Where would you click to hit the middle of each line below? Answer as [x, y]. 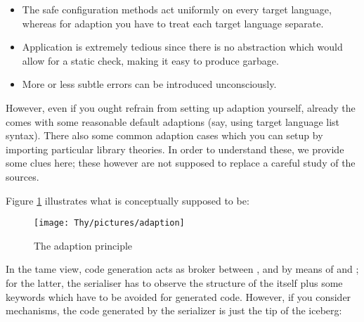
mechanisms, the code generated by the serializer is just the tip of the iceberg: [174, 310]
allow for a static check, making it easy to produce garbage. [150, 60]
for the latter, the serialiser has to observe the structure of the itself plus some [174, 282]
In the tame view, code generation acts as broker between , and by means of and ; [182, 269]
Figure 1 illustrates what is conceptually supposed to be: [128, 200]
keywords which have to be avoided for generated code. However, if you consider [178, 296]
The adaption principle [83, 245]
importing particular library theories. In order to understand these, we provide [175, 149]
